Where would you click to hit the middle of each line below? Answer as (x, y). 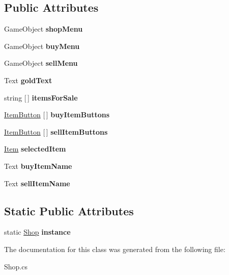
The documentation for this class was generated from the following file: (115, 249)
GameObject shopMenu (44, 29)
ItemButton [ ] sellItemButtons (56, 131)
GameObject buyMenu (42, 46)
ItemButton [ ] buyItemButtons (57, 115)
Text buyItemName (38, 166)
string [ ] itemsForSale (41, 97)
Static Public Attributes (69, 210)
